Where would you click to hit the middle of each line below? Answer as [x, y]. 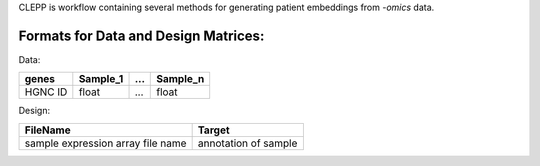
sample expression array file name [105, 143]
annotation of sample [247, 143]
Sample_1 [101, 79]
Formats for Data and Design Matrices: [141, 35]
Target [213, 130]
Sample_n [180, 79]
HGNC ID [46, 92]
